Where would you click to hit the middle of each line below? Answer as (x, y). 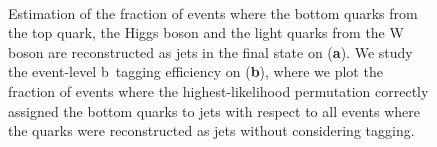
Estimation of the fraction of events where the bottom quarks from (213, 12)
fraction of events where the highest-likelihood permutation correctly (218, 90)
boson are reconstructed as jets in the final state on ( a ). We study (210, 51)
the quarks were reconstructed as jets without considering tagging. (211, 130)
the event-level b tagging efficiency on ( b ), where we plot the (195, 71)
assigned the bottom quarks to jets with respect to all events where (214, 110)
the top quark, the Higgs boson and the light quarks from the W (206, 32)
